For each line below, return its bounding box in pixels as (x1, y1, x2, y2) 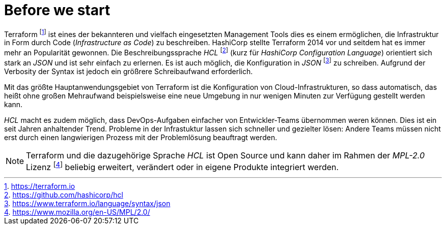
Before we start (4, 2, 110, 19)
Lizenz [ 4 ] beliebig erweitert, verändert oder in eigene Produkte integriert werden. (26, 160, 339, 173)
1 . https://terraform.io (4, 182, 75, 191)
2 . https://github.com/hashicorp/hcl (4, 190, 123, 200)
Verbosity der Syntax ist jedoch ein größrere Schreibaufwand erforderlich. (4, 67, 253, 76)
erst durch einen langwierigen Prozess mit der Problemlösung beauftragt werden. (4, 133, 277, 142)
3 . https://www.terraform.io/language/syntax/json (4, 199, 171, 208)
